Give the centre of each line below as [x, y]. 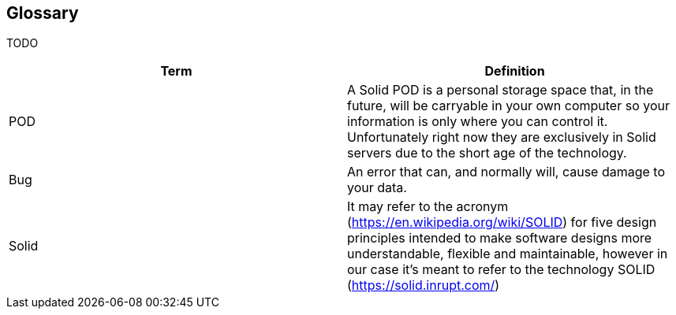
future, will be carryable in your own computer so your [509, 106]
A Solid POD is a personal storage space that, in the [500, 90]
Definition [515, 71]
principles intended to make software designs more [500, 238]
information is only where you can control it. [478, 122]
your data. [377, 188]
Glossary [43, 13]
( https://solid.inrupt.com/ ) [424, 285]
